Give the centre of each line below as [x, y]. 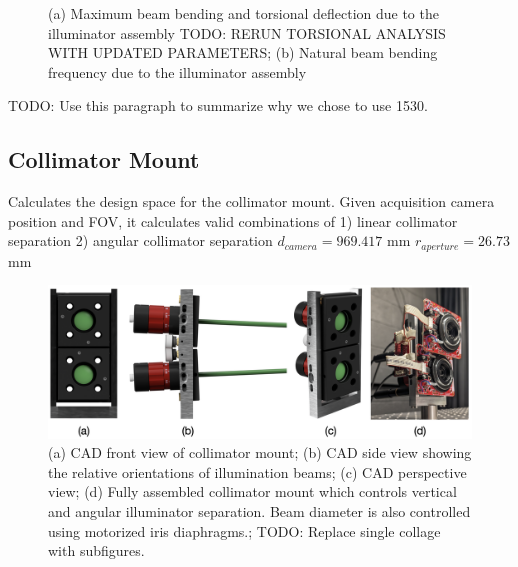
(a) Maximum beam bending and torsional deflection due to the [243, 13]
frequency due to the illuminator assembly [177, 71]
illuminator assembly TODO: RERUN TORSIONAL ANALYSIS [247, 32]
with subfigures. [96, 550]
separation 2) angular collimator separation [140, 240]
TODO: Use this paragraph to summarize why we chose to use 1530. [218, 105]
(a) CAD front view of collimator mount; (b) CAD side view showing [260, 452]
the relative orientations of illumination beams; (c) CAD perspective [257, 471]
